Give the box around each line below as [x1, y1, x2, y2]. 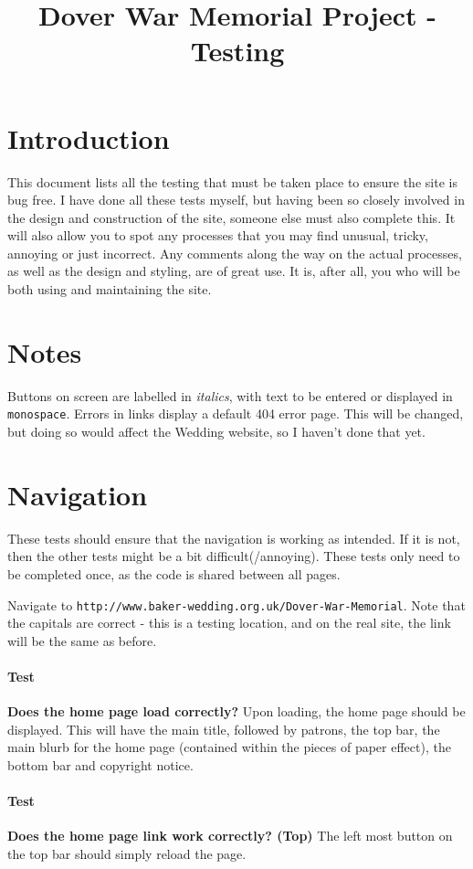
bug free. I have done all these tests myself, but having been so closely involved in [7, 190, 465, 209]
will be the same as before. [7, 631, 157, 650]
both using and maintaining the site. [7, 280, 212, 299]
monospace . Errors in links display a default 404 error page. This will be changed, [7, 404, 464, 423]
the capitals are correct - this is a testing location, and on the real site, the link [7, 613, 451, 632]
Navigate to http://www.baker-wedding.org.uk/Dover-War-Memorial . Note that [7, 595, 466, 614]
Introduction [7, 119, 170, 156]
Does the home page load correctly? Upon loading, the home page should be [7, 702, 466, 721]
